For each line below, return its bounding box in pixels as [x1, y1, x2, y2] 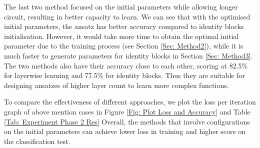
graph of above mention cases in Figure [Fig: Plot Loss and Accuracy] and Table [4, 106, 250, 116]
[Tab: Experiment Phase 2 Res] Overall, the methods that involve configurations [4, 116, 250, 126]
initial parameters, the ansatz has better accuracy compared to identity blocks [4, 21, 244, 31]
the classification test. [4, 135, 70, 146]
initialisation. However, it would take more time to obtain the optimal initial [4, 30, 239, 41]
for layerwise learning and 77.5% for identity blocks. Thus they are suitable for [4, 70, 245, 80]
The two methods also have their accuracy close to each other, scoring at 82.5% [4, 60, 248, 70]
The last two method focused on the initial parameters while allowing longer [4, 1, 238, 11]
